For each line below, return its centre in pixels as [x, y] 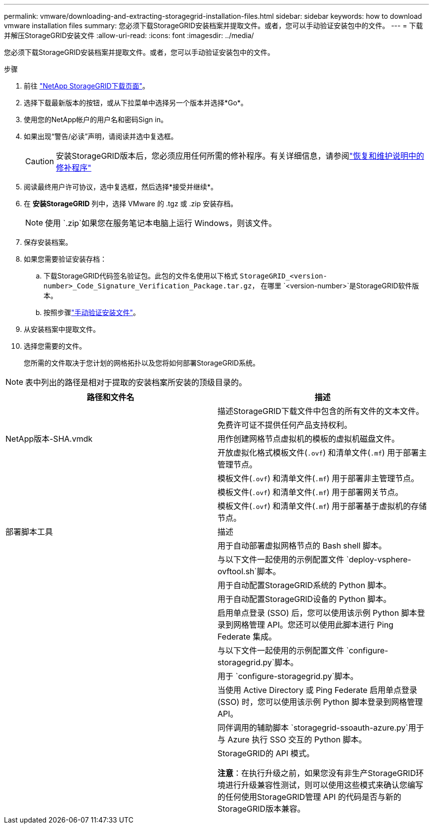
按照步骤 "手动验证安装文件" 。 [92, 312]
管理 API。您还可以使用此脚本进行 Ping [321, 625]
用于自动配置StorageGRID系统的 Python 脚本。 [304, 585]
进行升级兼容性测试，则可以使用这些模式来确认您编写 [325, 785]
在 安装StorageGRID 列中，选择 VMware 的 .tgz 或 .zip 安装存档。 [131, 204]
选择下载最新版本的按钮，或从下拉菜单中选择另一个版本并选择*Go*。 [136, 103]
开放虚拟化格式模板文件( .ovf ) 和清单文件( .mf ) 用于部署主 [322, 453]
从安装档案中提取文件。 [62, 329]
